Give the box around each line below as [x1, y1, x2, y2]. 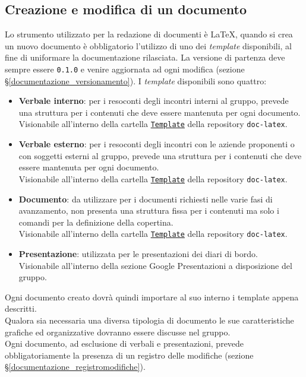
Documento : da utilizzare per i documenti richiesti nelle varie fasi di [18, 192, 273, 205]
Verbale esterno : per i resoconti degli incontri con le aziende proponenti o [18, 138, 295, 150]
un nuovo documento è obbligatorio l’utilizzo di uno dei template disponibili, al [5, 39, 292, 52]
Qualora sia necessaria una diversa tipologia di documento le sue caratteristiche [5, 313, 294, 326]
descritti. [5, 302, 37, 315]
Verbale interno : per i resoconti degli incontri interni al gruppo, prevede [18, 94, 289, 107]
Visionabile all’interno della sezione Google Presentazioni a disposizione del [18, 259, 292, 271]
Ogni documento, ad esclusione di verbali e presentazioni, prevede [5, 337, 244, 350]
